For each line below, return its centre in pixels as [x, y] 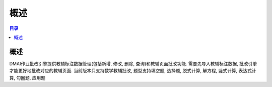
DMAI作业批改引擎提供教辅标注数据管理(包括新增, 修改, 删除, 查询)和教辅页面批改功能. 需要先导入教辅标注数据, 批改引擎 [133, 63]
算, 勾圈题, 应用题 [27, 77]
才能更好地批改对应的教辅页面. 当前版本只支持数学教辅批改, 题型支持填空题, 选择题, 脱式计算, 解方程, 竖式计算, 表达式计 [133, 71]
